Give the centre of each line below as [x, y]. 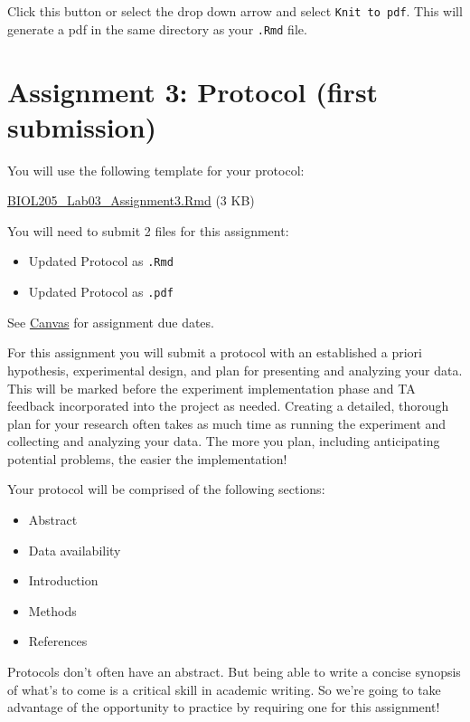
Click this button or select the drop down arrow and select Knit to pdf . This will [235, 11]
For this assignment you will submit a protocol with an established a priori [215, 352]
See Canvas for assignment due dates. [111, 322]
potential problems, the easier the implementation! [147, 458]
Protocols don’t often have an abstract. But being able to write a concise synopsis [234, 672]
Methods [52, 610]
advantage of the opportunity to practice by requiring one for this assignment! [224, 707]
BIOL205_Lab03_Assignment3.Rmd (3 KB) [131, 200]
